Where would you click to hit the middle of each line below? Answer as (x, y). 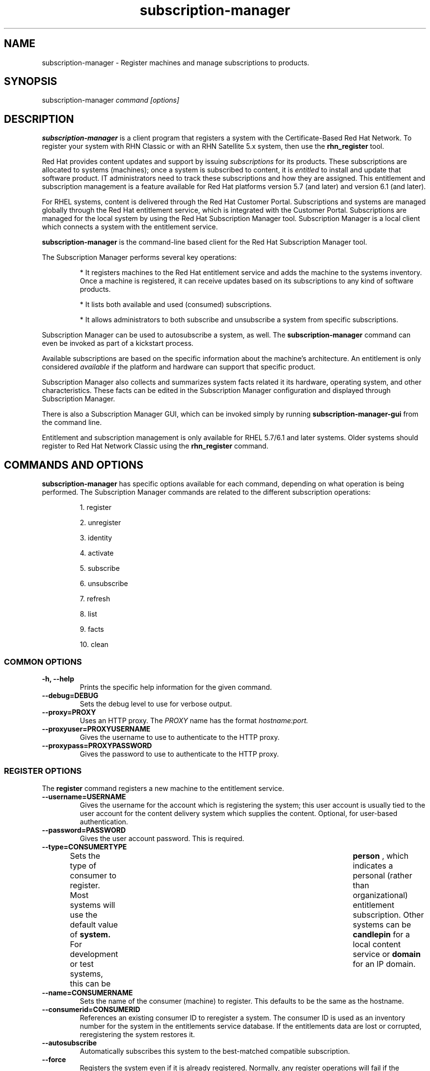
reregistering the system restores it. (137, 1034)
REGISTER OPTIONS (43, 771)
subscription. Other (388, 915)
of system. (90, 934)
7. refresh (95, 599)
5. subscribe (100, 568)
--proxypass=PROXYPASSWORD (97, 745)
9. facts (92, 629)
